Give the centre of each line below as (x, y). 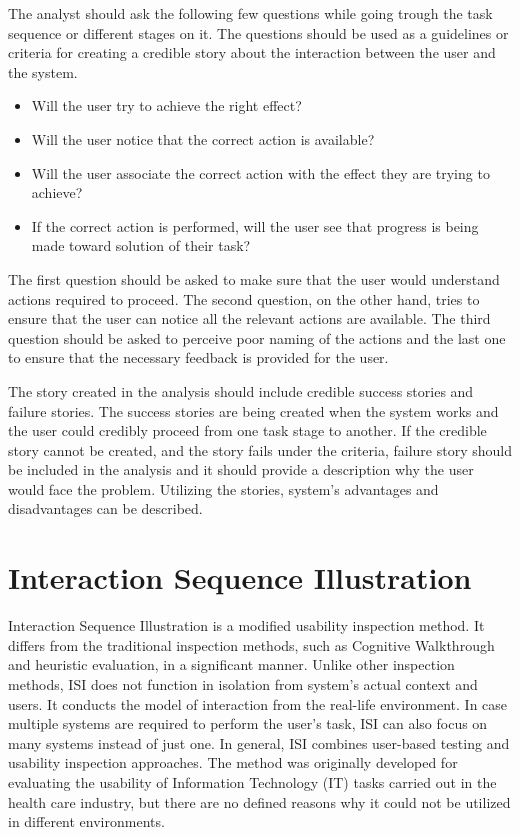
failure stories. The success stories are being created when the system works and (253, 410)
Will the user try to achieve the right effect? (166, 105)
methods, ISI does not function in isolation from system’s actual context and (243, 683)
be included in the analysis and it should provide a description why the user (241, 469)
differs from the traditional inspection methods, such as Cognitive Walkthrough (251, 644)
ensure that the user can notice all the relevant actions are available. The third (249, 318)
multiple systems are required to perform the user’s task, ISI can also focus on (248, 723)
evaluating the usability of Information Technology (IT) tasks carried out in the (252, 781)
